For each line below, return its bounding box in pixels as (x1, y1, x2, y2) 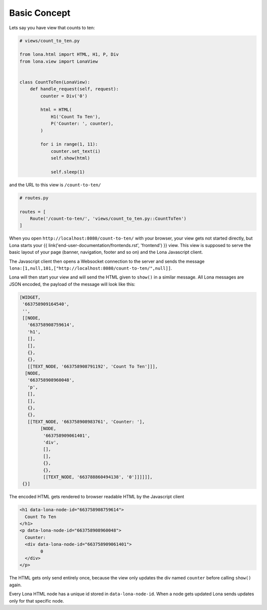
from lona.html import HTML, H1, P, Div (19, 52, 119, 57)
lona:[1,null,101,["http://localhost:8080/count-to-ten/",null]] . (9, 265, 173, 271)
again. (9, 582, 22, 588)
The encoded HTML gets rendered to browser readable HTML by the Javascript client (9, 494, 184, 500)
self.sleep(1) (50, 169, 85, 175)
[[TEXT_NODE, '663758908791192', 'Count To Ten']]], (27, 364, 158, 369)
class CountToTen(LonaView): (19, 79, 90, 85)
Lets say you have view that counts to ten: (9, 25, 95, 31)
